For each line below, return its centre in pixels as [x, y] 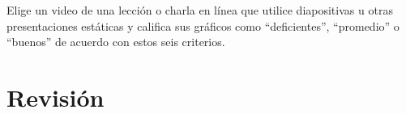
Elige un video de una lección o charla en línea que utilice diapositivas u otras [200, 10]
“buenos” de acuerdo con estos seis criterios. [116, 42]
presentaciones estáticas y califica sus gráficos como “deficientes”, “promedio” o [203, 25]
